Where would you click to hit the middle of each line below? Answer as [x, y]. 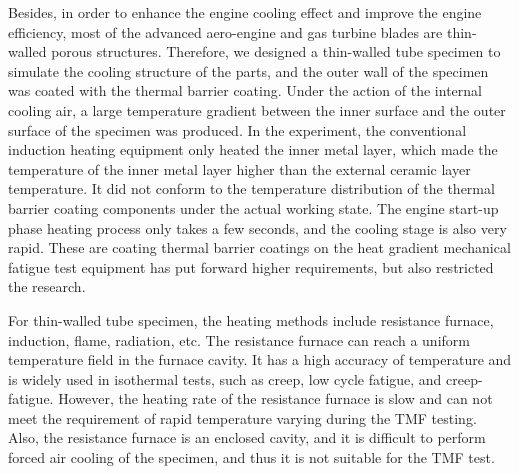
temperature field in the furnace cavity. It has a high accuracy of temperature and [260, 359]
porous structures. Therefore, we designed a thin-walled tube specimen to [276, 51]
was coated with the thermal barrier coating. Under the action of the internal [245, 90]
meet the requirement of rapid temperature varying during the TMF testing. [242, 417]
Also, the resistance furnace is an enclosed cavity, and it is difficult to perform [247, 437]
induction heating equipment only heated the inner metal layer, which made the [253, 149]
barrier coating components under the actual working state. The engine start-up [253, 207]
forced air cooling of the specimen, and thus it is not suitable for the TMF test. [251, 457]
